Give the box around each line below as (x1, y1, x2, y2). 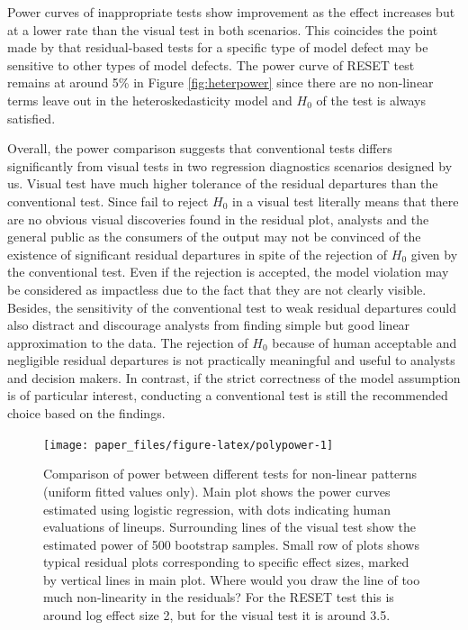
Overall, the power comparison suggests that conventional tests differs (7, 139, 392, 158)
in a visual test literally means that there (231, 191, 459, 210)
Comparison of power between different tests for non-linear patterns (43, 464, 418, 483)
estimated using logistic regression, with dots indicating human (43, 499, 391, 518)
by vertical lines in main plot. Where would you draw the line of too (43, 570, 420, 589)
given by (410, 244, 458, 263)
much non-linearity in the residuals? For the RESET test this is (43, 588, 394, 607)
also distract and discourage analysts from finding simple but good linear (7, 315, 410, 334)
